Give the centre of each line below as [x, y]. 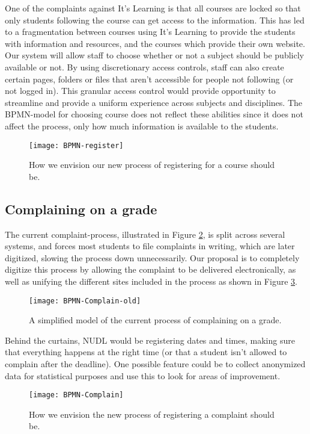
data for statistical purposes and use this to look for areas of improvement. [143, 375]
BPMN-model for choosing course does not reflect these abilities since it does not [154, 114]
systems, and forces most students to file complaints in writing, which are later [150, 246]
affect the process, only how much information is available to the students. [142, 126]
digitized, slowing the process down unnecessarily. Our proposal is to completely [152, 257]
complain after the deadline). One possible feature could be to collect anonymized [155, 363]
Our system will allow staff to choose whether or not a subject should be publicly [154, 55]
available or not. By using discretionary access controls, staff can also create [144, 67]
